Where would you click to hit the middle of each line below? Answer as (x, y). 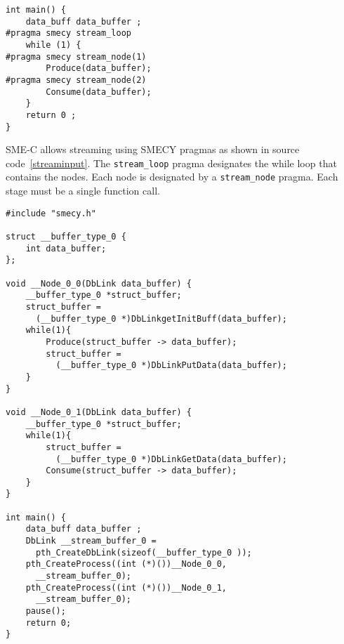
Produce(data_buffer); (99, 68)
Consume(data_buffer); (99, 92)
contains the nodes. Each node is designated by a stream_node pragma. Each (172, 177)
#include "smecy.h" (51, 213)
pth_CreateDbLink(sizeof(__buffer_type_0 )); (144, 552)
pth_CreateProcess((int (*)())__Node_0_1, (126, 587)
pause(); (46, 611)
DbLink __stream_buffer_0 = (91, 541)
